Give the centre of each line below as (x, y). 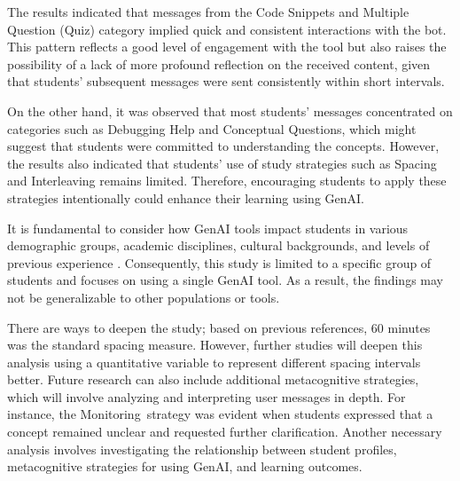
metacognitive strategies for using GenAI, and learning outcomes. (185, 466)
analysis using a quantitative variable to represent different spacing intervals (214, 362)
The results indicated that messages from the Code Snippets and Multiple (208, 12)
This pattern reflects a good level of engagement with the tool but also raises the (227, 47)
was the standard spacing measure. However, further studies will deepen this (215, 345)
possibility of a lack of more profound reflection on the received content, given (219, 63)
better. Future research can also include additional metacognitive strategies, (213, 379)
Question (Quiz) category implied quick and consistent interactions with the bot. (227, 29)
